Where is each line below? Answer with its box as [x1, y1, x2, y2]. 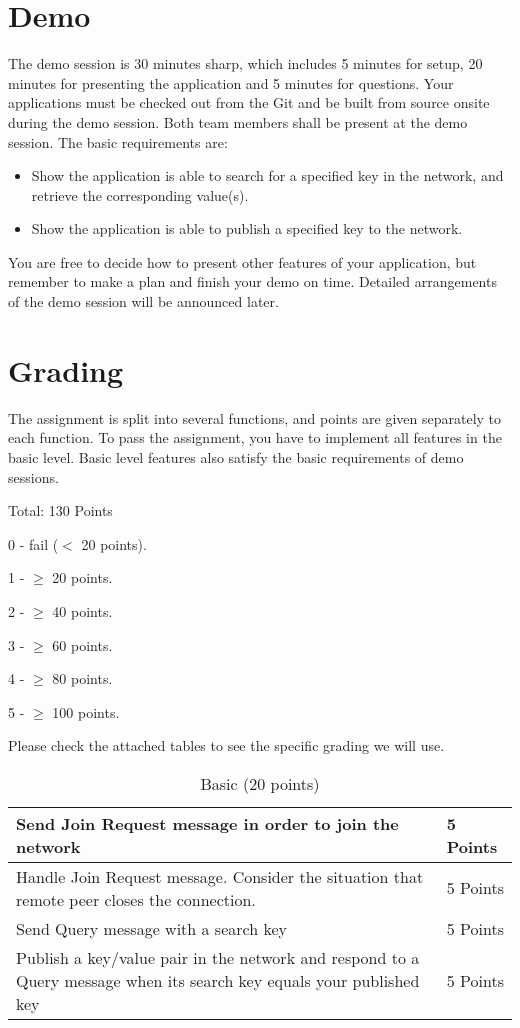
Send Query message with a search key [16, 916, 287, 940]
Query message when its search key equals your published [16, 968, 420, 992]
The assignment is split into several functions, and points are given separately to [8, 407, 502, 428]
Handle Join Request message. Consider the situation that [16, 864, 424, 888]
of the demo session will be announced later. [8, 291, 279, 312]
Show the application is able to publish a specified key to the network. [31, 218, 463, 239]
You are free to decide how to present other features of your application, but [8, 251, 477, 272]
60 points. [52, 634, 113, 655]
